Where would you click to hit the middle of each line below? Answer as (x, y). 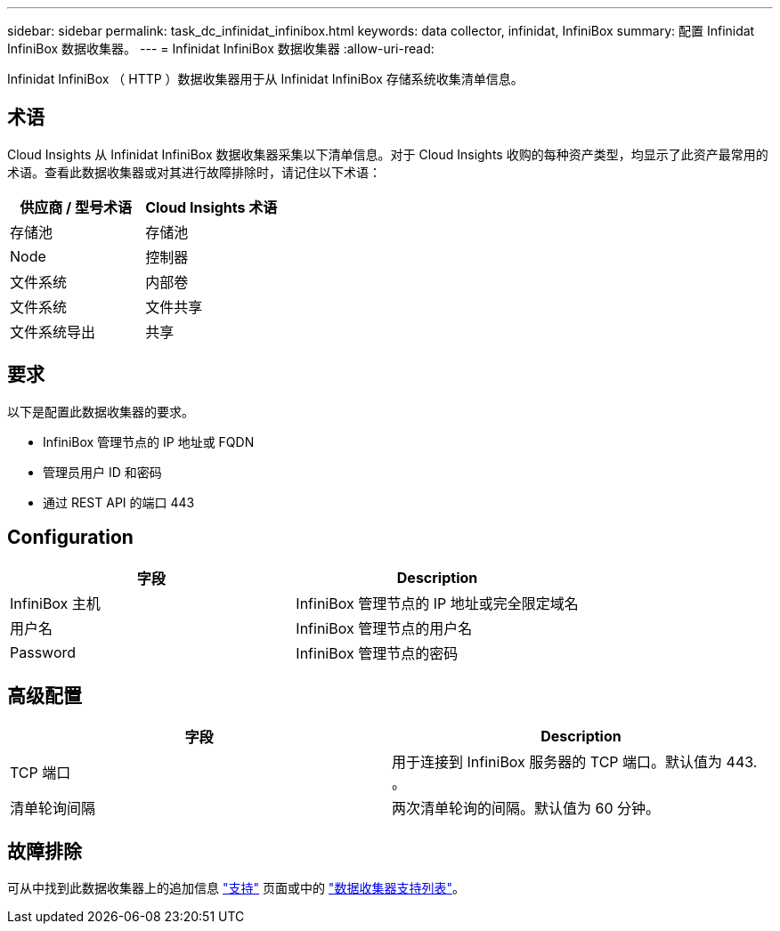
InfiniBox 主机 (55, 603)
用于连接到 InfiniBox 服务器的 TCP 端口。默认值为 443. (575, 762)
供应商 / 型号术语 (76, 207)
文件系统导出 (53, 332)
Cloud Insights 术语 (211, 207)
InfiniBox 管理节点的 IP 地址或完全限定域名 (437, 603)
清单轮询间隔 (53, 809)
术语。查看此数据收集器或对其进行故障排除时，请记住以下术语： (194, 172)
